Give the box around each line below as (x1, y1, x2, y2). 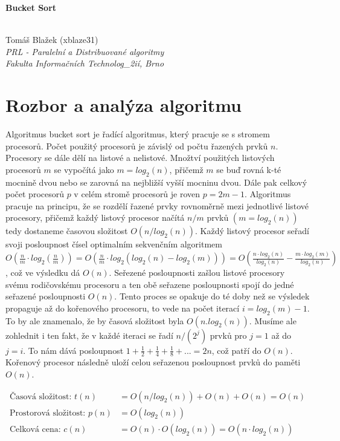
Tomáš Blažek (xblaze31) (5, 33, 98, 46)
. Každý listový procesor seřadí (194, 224, 309, 237)
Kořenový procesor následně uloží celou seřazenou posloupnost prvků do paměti (5, 356, 301, 368)
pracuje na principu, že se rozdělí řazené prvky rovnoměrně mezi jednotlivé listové (5, 199, 309, 212)
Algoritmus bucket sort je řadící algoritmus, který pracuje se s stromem (5, 128, 270, 140)
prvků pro (210, 328, 247, 341)
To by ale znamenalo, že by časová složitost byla (5, 314, 184, 327)
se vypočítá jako (54, 163, 114, 175)
